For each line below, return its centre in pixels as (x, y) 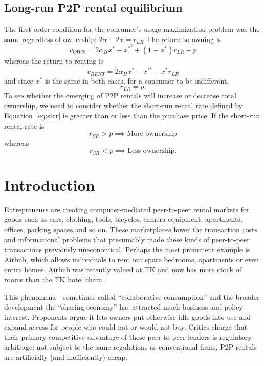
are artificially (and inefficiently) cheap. (66, 357)
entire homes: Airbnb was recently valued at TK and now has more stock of (123, 269)
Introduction (50, 184)
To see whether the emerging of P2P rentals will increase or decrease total (120, 95)
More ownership (152, 134)
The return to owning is (184, 39)
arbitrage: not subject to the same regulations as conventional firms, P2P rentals (130, 347)
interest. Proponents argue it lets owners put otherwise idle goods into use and (127, 317)
